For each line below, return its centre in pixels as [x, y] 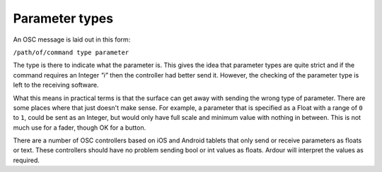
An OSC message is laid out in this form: [72, 39]
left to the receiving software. [56, 85]
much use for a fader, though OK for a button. [80, 128]
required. [27, 160]
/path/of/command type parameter [71, 52]
